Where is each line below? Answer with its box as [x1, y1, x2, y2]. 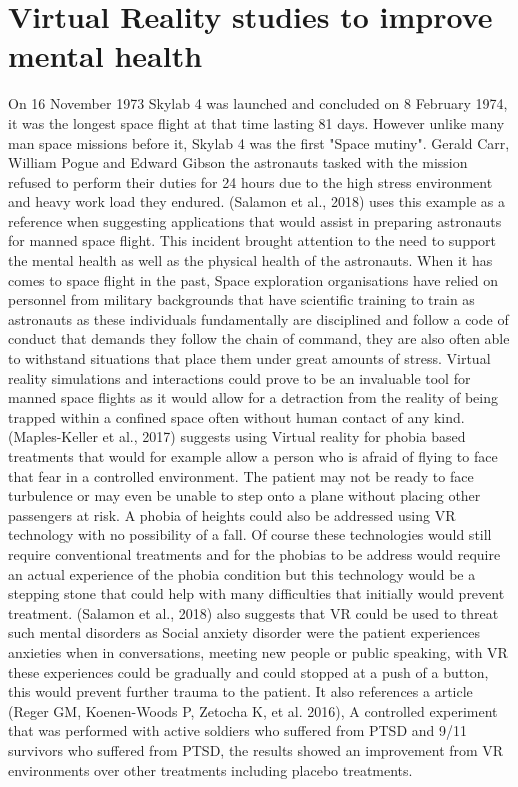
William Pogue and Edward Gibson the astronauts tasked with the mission [8, 152, 468, 173]
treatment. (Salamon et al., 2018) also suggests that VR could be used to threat [8, 602, 499, 623]
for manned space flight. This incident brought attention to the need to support [8, 230, 497, 251]
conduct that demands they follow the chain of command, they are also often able [8, 328, 510, 349]
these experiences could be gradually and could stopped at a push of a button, [8, 661, 489, 682]
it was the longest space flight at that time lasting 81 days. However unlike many [8, 112, 505, 133]
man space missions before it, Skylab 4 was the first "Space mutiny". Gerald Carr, [8, 132, 510, 153]
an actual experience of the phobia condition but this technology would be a [8, 563, 476, 584]
